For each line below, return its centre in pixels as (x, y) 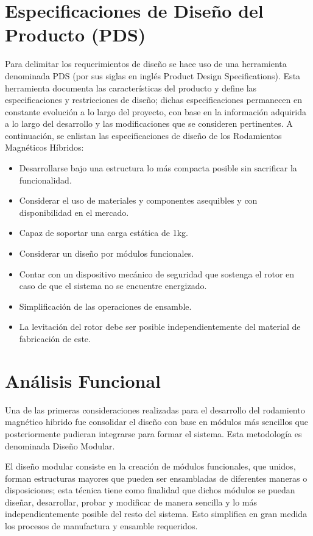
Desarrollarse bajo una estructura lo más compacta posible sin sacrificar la (158, 168)
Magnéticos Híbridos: (44, 147)
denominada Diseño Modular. (60, 445)
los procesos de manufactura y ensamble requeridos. (101, 526)
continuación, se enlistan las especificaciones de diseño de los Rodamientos (143, 135)
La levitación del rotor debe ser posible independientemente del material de (160, 327)
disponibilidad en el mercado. (74, 212)
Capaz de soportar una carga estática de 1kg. (104, 233)
